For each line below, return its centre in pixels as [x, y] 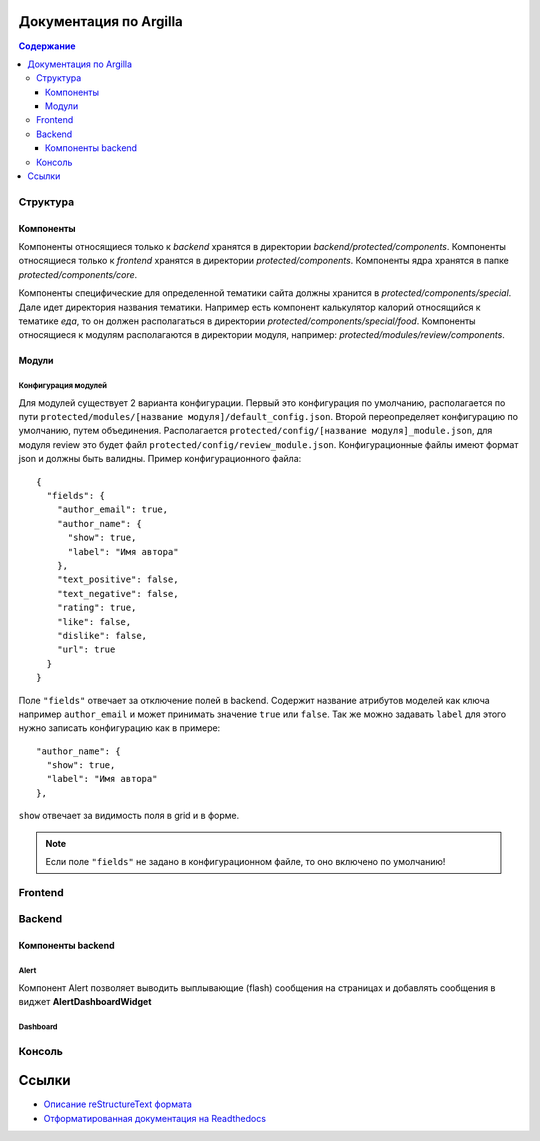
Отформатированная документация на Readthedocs [155, 1118]
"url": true [86, 649]
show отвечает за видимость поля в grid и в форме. [129, 816]
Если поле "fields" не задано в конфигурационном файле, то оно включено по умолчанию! [245, 862]
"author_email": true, [112, 509]
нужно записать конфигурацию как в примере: [119, 728]
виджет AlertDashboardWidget [85, 1001]
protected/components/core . [78, 274]
